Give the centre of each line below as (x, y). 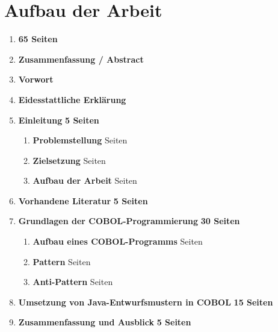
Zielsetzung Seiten (69, 160)
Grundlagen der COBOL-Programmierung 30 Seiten (129, 221)
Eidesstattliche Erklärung (72, 99)
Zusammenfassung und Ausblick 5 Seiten (105, 322)
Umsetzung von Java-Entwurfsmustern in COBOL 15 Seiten (146, 302)
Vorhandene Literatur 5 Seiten (83, 200)
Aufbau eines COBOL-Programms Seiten (118, 241)
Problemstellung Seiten (80, 140)
